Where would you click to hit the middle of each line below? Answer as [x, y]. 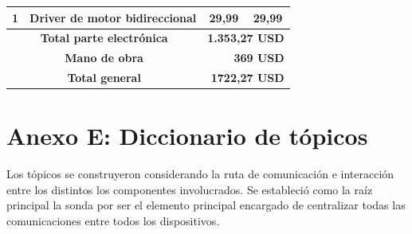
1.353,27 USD [246, 38]
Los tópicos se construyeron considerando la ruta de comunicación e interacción [200, 174]
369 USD [259, 58]
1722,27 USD [247, 78]
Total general [104, 78]
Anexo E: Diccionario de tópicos [187, 136]
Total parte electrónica [104, 38]
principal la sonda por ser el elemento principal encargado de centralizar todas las [206, 205]
